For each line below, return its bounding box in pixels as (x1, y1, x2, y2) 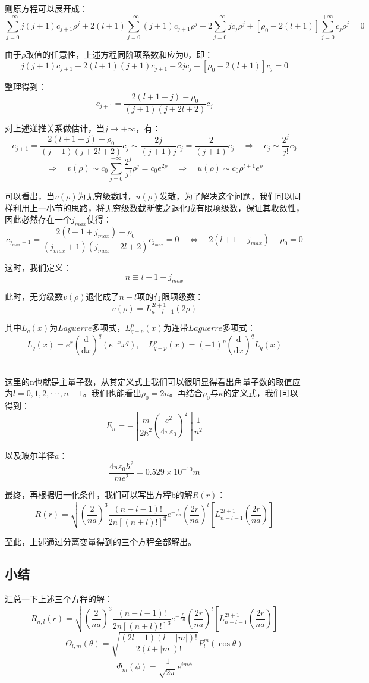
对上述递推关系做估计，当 (5, 121, 105, 134)
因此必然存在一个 (5, 213, 71, 225)
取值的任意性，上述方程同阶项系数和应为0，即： (26, 48, 213, 60)
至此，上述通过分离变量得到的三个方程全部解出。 (5, 535, 196, 548)
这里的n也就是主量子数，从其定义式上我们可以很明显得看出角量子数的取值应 (5, 375, 301, 387)
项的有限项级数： (137, 290, 204, 303)
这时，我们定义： (5, 261, 71, 274)
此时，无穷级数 (5, 290, 63, 303)
